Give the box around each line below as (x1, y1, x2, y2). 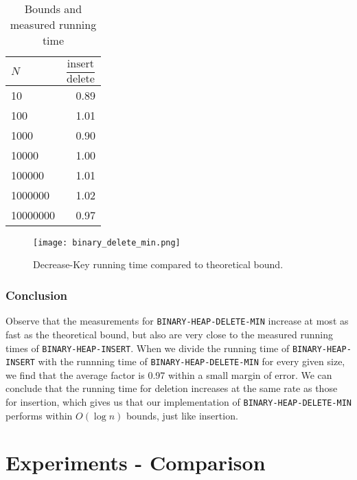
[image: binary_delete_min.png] (33, 237, 181, 248)
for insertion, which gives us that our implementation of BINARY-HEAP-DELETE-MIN (5, 395, 352, 409)
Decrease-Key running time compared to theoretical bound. (33, 257, 284, 272)
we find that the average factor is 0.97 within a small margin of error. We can (5, 367, 332, 382)
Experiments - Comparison (5, 448, 266, 477)
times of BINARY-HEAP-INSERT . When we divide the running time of (5, 340, 290, 355)
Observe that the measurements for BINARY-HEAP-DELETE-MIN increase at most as (5, 314, 349, 328)
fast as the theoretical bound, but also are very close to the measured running (5, 327, 333, 341)
